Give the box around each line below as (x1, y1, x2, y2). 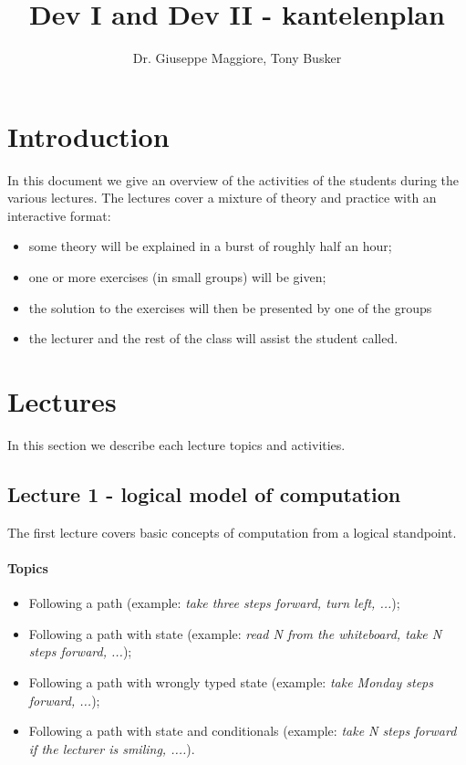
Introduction (7, 117, 170, 154)
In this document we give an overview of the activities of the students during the (7, 170, 460, 189)
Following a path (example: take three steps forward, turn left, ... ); (28, 593, 400, 613)
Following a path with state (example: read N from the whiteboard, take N (28, 624, 442, 643)
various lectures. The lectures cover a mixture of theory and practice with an (7, 188, 437, 207)
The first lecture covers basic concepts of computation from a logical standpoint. (7, 522, 457, 541)
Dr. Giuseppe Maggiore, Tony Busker (132, 48, 342, 68)
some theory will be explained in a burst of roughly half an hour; (28, 236, 392, 256)
